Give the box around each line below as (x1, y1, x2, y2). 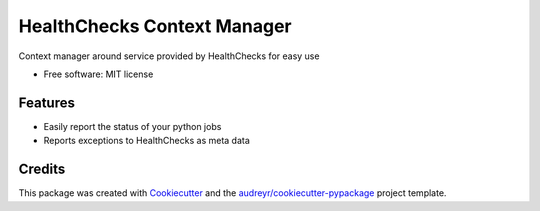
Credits (18, 161, 66, 178)
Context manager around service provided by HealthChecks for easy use (18, 50, 320, 62)
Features (18, 94, 75, 111)
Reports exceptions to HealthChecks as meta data (43, 135, 250, 147)
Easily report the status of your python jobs (43, 120, 222, 132)
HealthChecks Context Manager (18, 15, 292, 37)
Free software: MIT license (43, 68, 154, 80)
